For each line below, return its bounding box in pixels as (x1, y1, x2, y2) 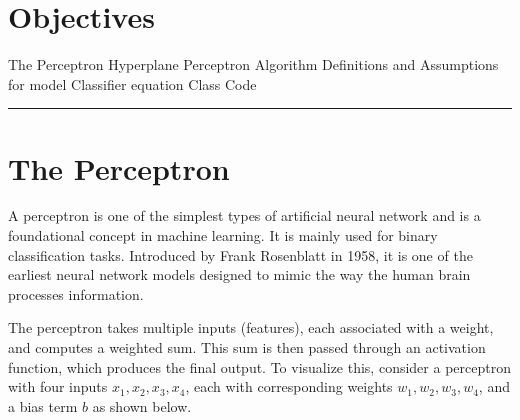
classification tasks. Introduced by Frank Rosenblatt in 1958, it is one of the (8, 244, 473, 265)
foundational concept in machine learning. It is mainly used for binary (8, 225, 438, 246)
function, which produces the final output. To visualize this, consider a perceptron (8, 356, 511, 377)
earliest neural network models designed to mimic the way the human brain (8, 264, 471, 285)
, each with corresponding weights (185, 376, 393, 397)
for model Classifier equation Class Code (8, 73, 257, 94)
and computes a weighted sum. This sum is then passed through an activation (8, 337, 486, 357)
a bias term (8, 395, 78, 416)
